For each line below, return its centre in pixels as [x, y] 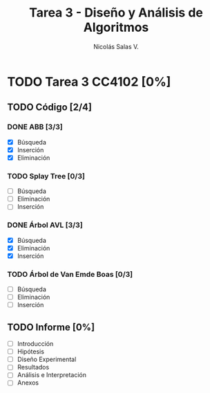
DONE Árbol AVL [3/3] [45, 225]
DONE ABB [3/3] [35, 127]
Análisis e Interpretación [52, 375]
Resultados [33, 367]
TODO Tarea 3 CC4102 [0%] [89, 82]
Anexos [28, 383]
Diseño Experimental [47, 359]
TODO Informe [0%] [51, 327]
